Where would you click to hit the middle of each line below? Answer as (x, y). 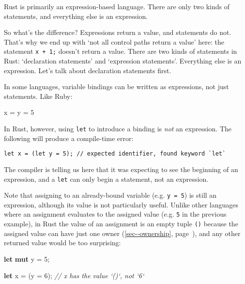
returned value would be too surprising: (62, 243)
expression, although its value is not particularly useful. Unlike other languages (121, 204)
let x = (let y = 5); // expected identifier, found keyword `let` (115, 154)
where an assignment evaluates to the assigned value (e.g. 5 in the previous (115, 214)
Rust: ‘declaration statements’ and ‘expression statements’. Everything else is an (123, 61)
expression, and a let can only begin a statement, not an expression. (106, 179)
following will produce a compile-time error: (69, 138)
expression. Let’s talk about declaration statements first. (88, 70)
